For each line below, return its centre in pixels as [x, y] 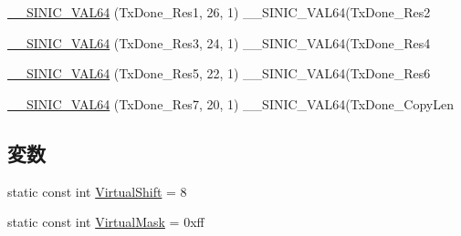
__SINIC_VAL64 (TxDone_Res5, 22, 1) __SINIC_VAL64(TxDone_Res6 [219, 73]
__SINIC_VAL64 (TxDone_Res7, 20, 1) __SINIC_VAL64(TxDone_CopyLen [230, 103]
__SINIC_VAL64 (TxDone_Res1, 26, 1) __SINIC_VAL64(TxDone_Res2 [219, 12]
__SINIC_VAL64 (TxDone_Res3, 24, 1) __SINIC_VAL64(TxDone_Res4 [219, 42]
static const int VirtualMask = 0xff [106, 222]
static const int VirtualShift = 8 [97, 191]
